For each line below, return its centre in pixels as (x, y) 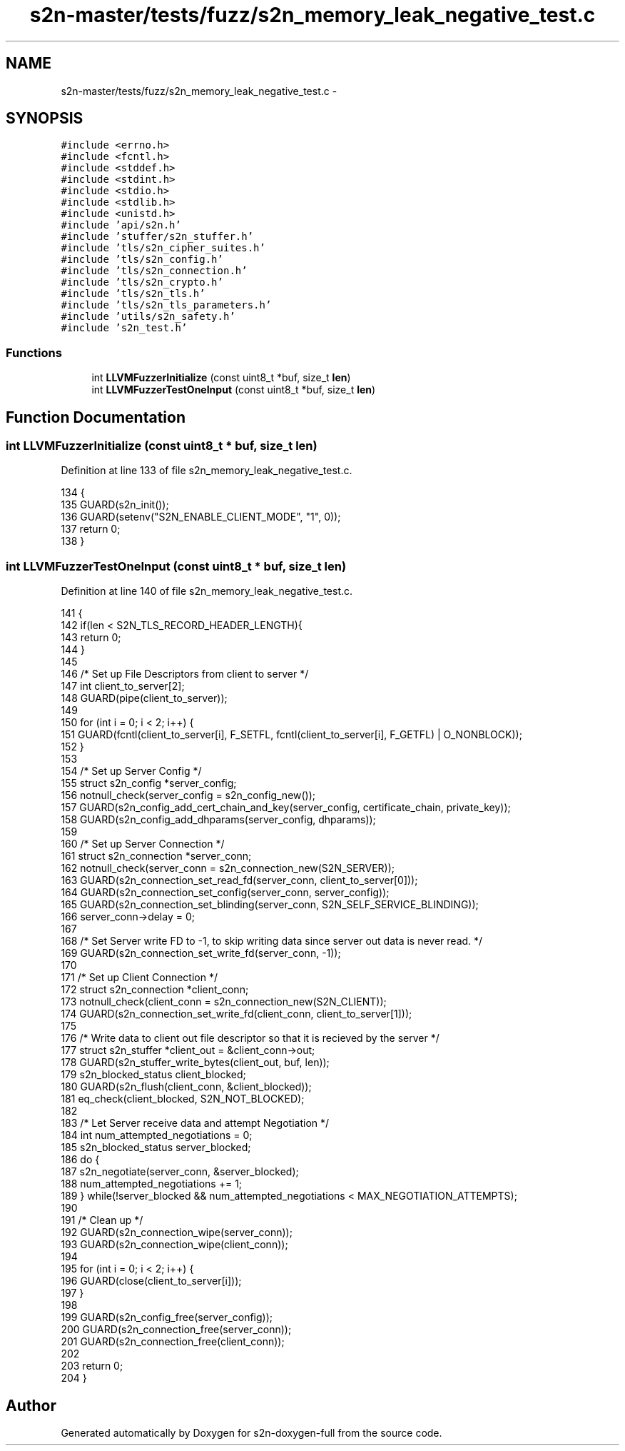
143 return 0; (91, 638)
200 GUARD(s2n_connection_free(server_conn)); (176, 1330)
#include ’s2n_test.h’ (124, 328)
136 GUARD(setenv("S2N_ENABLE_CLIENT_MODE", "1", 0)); (201, 517)
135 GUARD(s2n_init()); (115, 505)
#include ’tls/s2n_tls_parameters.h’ (166, 305)
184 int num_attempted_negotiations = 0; (157, 1135)
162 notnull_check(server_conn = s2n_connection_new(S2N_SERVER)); (228, 868)
